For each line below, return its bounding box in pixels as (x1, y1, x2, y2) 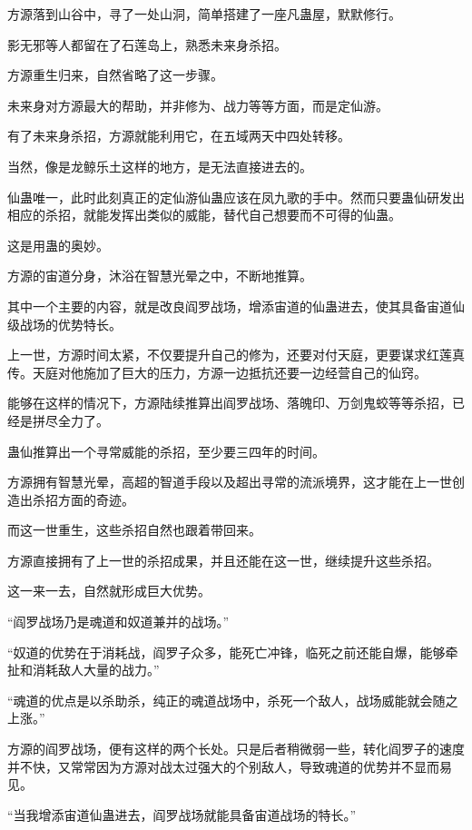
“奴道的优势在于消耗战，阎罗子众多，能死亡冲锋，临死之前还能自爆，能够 (7, 642, 446, 661)
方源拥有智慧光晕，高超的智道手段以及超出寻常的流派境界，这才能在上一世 (7, 472, 452, 491)
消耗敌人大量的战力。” (32, 660, 160, 679)
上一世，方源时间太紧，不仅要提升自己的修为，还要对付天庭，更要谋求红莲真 (7, 345, 465, 364)
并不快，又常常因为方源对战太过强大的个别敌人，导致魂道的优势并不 (7, 756, 414, 776)
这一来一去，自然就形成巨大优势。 (7, 581, 211, 600)
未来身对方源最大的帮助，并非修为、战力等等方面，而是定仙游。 (7, 95, 388, 114)
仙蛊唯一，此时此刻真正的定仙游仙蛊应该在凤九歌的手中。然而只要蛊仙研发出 (7, 187, 465, 206)
